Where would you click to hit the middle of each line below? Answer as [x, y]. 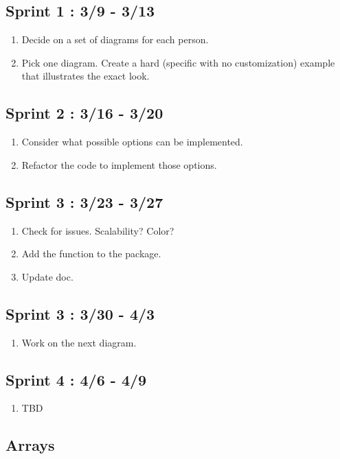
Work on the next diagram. [79, 342]
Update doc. [47, 276]
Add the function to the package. [91, 254]
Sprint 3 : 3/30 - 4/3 [80, 313]
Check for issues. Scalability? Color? [98, 230]
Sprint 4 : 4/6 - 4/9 [76, 379]
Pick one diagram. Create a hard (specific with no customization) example [178, 62]
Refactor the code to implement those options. [119, 164]
